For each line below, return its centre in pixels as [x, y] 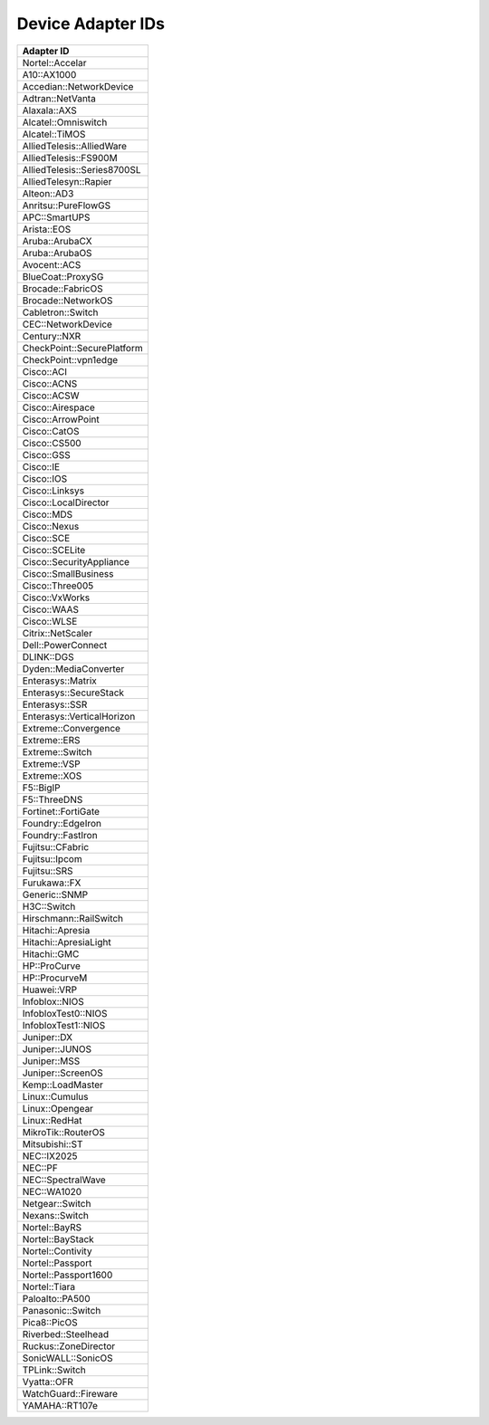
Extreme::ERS [51, 740]
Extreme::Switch [57, 751]
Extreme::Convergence [72, 728]
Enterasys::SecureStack [73, 693]
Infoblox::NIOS [53, 1001]
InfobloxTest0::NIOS [65, 1013]
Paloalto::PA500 [56, 1298]
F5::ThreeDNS [53, 799]
